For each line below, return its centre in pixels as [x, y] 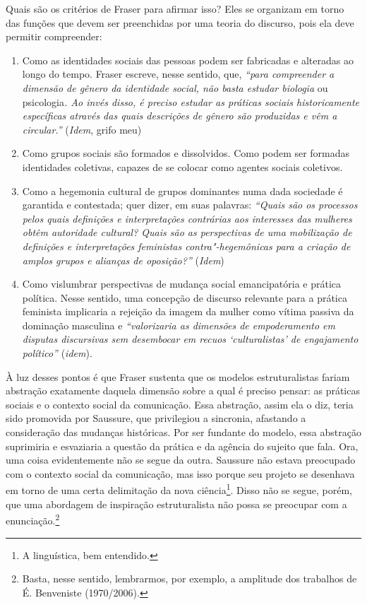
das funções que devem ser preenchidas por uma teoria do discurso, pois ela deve [180, 22]
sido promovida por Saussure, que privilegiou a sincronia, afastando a [156, 418]
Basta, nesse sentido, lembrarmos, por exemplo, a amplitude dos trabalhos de [189, 578]
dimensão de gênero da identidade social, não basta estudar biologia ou [175, 87]
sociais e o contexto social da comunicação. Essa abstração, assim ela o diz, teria [180, 404]
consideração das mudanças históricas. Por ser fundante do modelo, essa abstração [183, 432]
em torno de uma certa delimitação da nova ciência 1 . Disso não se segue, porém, [179, 489]
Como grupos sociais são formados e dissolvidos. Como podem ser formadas [186, 153]
